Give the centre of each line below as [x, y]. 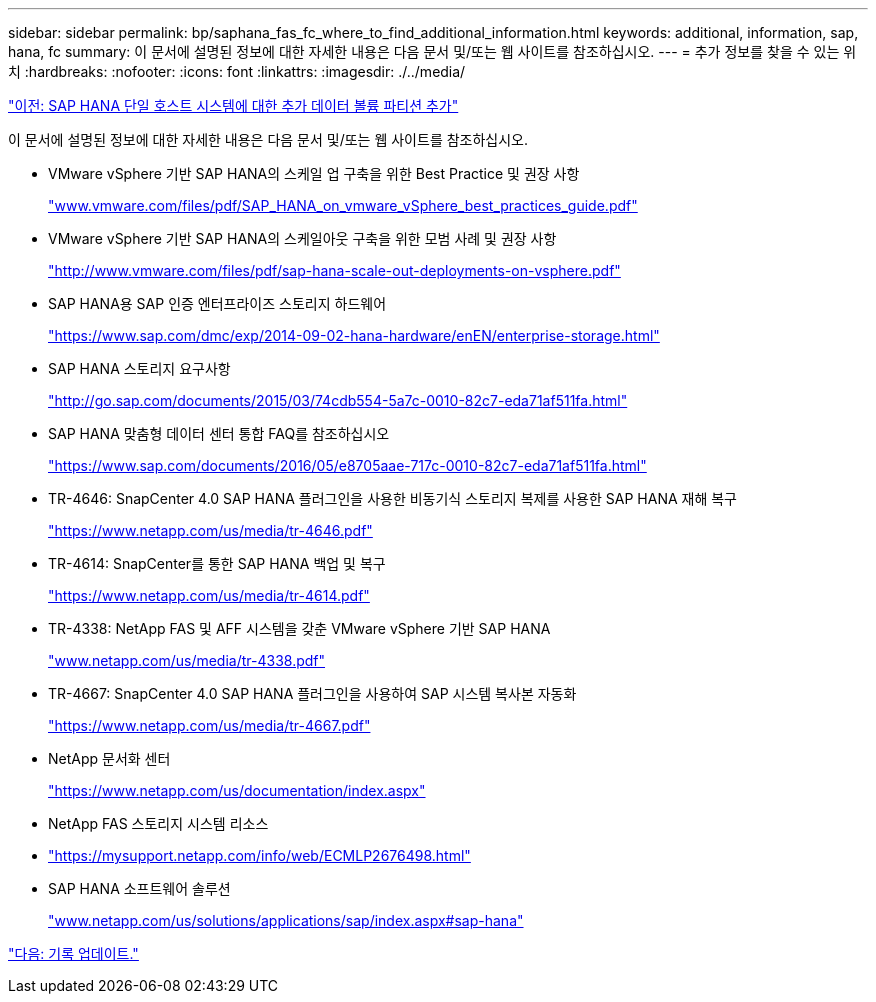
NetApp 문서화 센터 [109, 758]
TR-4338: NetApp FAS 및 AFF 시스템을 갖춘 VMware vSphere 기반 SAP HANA [299, 628]
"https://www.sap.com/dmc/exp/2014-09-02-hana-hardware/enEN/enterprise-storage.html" [354, 335]
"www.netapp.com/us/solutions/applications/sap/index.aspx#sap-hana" [286, 920]
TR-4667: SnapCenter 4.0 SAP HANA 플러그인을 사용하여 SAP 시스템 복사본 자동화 [312, 693]
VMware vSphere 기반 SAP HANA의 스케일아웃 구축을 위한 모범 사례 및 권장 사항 [302, 238]
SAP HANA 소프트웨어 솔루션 [139, 888]
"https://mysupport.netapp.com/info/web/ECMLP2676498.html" [259, 855]
